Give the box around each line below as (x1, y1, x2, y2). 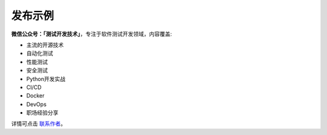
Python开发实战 (26, 75, 66, 82)
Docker (26, 92, 45, 99)
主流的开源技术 (26, 41, 64, 48)
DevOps (26, 100, 47, 108)
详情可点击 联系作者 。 (11, 120, 66, 127)
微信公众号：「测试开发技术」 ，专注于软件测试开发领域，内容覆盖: (11, 30, 173, 38)
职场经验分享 (26, 109, 59, 116)
